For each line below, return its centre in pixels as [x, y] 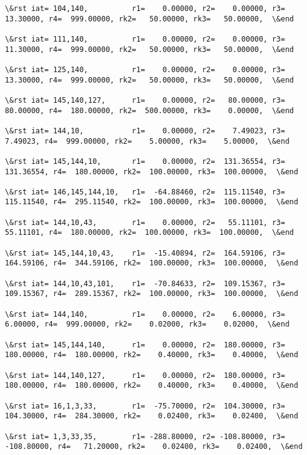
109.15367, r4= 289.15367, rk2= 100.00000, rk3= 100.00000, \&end [152, 294]
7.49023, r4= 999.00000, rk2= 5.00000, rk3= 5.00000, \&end [147, 141]
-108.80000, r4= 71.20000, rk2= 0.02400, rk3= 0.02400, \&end [154, 447]
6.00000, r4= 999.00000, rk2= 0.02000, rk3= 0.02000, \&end [147, 324]
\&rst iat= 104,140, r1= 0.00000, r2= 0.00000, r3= [145, 9]
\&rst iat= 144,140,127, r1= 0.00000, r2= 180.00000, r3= [145, 375]
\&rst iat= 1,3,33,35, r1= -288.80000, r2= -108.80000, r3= [145, 436]
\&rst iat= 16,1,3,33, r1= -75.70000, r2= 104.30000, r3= [145, 406]
